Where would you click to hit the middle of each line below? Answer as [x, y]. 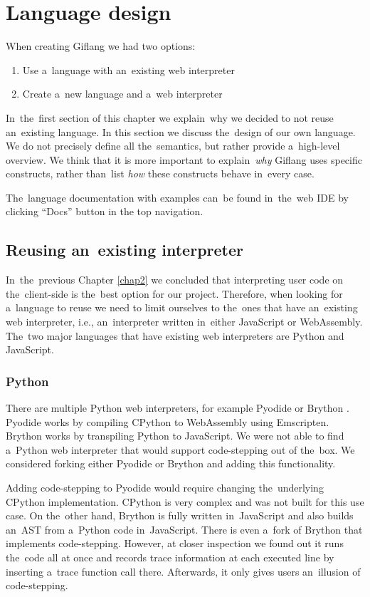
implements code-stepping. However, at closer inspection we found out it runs [175, 543]
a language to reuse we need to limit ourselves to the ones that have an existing [182, 307]
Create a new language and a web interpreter [122, 94]
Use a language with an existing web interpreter [128, 69]
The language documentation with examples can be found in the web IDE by [177, 197]
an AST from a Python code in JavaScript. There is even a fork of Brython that [184, 529]
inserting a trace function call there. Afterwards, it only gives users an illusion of [183, 571]
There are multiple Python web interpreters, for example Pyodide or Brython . [178, 408]
